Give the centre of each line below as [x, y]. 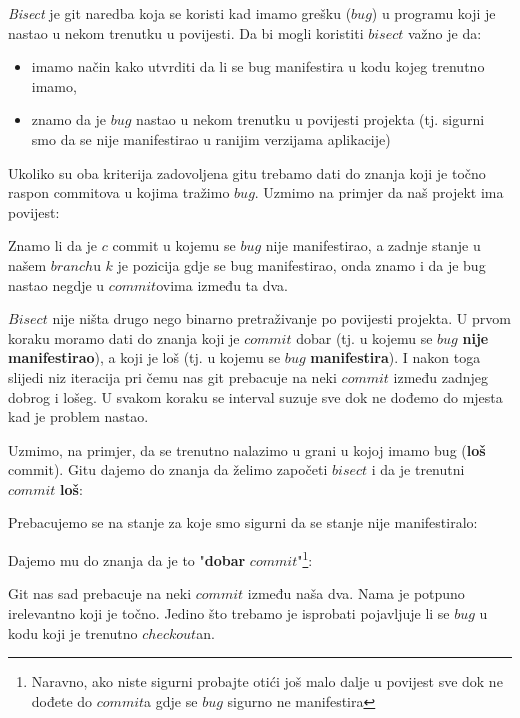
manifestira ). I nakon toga [395, 357]
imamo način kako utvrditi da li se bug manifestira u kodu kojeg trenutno [258, 66]
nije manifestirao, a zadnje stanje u [373, 245]
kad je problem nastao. [78, 416]
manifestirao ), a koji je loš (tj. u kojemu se [144, 357]
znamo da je [69, 119]
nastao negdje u [56, 284]
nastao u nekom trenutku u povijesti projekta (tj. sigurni [310, 119]
